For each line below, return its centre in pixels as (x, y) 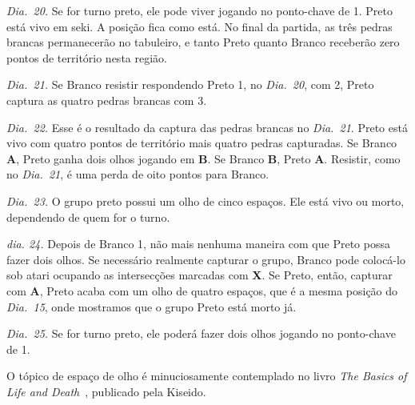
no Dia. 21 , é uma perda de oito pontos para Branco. (138, 174)
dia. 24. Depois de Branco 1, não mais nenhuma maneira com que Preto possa (198, 244)
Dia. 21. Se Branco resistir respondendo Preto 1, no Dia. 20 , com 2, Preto (190, 84)
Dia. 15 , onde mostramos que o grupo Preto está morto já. (152, 306)
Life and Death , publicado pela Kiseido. (106, 391)
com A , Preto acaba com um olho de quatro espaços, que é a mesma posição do (202, 290)
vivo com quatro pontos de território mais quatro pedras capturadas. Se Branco (202, 143)
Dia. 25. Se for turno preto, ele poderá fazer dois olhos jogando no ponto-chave (201, 333)
